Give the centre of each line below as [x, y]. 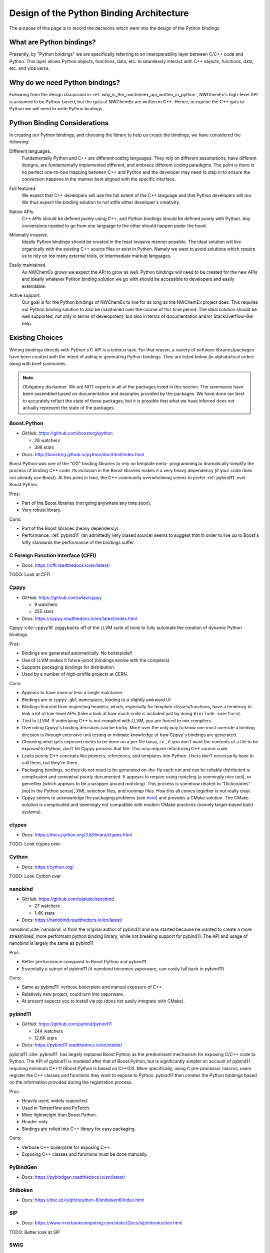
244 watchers [49, 1031]
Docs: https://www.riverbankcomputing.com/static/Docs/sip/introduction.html [102, 1223]
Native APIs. [22, 212]
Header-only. [35, 1122]
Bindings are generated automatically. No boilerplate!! [77, 653]
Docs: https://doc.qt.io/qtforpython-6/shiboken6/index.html [83, 1200]
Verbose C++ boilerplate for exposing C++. [66, 1147]
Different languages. [30, 151]
